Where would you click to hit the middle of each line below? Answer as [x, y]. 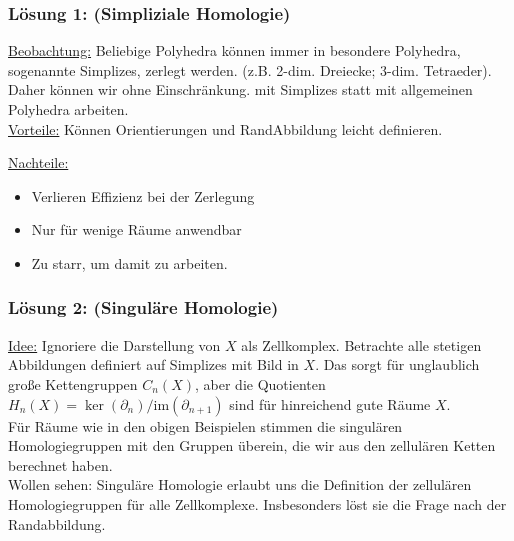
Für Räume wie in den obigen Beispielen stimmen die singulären [205, 425]
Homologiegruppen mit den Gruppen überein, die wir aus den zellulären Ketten [252, 445]
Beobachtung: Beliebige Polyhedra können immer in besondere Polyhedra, [234, 50]
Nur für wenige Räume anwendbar [136, 229]
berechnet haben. [60, 464]
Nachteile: [38, 162]
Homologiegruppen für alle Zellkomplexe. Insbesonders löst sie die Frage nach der [257, 503]
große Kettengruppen [73, 383]
